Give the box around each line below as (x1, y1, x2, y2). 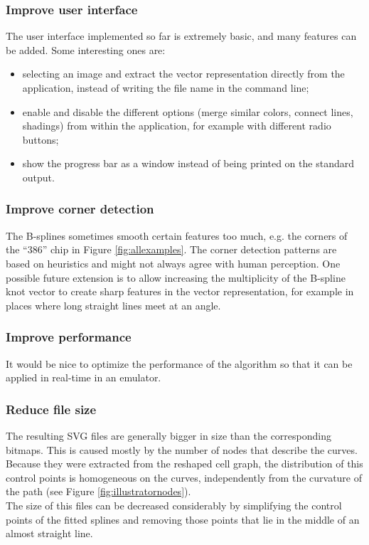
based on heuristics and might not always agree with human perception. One (6, 255, 341, 270)
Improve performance (6, 328, 132, 346)
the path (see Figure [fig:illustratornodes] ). (6, 484, 191, 499)
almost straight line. (6, 526, 93, 541)
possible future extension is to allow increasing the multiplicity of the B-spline (6, 270, 346, 285)
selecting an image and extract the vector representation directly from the (22, 66, 345, 81)
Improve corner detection (6, 200, 154, 218)
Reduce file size (6, 400, 97, 418)
